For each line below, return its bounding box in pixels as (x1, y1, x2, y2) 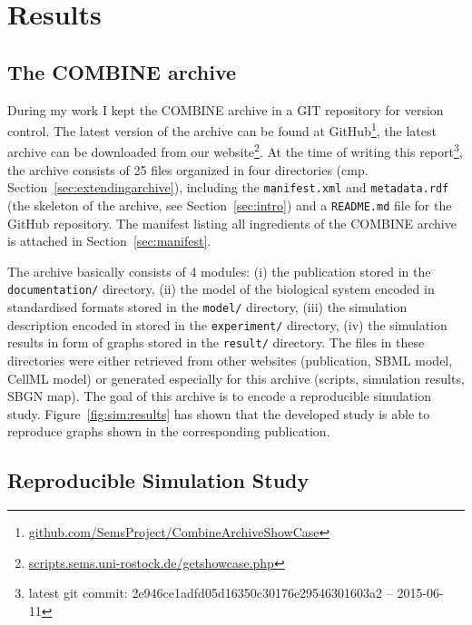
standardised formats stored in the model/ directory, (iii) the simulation (7, 298, 408, 317)
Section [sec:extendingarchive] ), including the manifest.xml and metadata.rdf (7, 178, 449, 197)
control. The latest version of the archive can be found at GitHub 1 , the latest (7, 119, 437, 140)
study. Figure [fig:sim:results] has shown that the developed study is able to (7, 404, 430, 423)
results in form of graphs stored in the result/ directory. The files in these (7, 333, 425, 352)
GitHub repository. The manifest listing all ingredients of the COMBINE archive (7, 213, 457, 232)
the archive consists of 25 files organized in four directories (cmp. (7, 160, 369, 179)
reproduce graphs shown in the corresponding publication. (7, 422, 330, 441)
